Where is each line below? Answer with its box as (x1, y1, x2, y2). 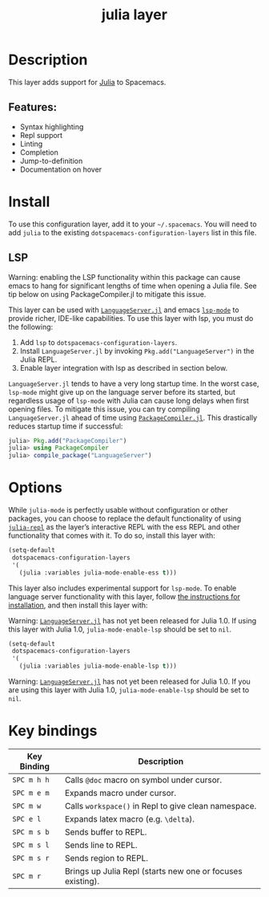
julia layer (101, 6, 168, 24)
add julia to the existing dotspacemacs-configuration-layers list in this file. (8, 227, 257, 237)
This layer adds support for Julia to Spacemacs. (8, 77, 167, 87)
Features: (8, 100, 58, 114)
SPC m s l (12, 841, 50, 850)
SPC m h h (12, 776, 50, 784)
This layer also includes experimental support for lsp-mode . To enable (8, 583, 237, 593)
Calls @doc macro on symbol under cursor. (64, 774, 223, 785)
